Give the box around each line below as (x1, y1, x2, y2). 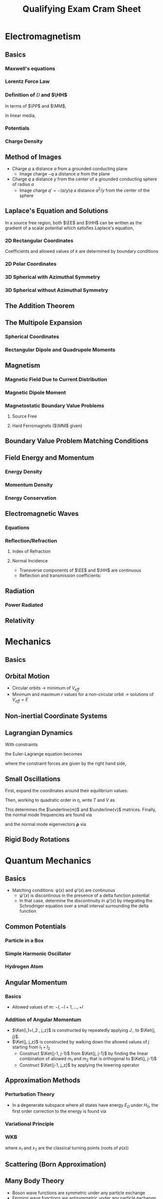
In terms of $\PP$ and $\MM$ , (5, 103, 67, 109)
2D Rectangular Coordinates (5, 237, 74, 244)
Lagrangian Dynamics (5, 729, 73, 737)
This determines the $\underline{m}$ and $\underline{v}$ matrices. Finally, (5, 806, 157, 812)
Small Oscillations (5, 775, 61, 783)
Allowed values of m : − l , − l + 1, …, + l (12, 1004, 83, 1010)
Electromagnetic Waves (5, 510, 79, 518)
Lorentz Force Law (5, 78, 50, 85)
